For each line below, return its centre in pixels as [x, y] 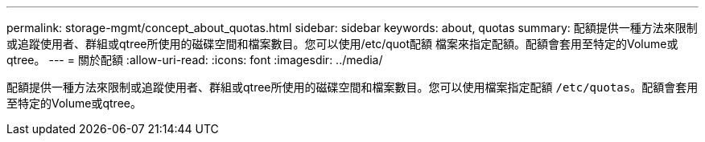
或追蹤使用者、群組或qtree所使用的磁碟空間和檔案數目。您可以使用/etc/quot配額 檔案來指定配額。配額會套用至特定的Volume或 [342, 44]
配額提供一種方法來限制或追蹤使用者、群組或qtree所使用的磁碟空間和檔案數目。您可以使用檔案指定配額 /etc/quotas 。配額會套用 [352, 87]
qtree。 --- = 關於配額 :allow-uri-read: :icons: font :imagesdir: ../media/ [195, 60]
